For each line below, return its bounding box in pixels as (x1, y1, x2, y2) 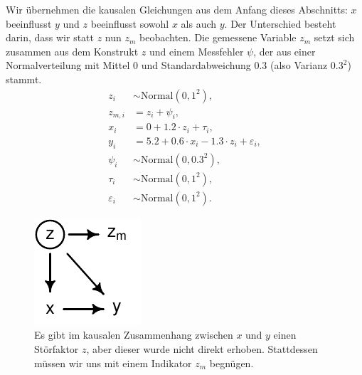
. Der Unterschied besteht (224, 16, 336, 31)
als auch (181, 16, 217, 31)
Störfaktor (34, 342, 79, 356)
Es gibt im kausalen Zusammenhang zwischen (34, 327, 233, 342)
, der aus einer (253, 43, 316, 58)
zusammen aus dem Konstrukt (6, 43, 139, 58)
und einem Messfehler (149, 43, 244, 58)
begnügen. (209, 355, 254, 370)
